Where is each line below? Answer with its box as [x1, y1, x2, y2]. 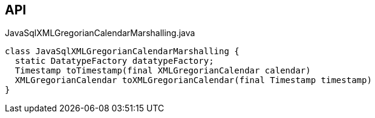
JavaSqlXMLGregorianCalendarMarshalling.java [5, 28, 195, 39]
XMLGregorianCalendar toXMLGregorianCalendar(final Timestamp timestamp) [15, 75, 372, 85]
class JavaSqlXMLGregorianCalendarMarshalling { [5, 46, 240, 57]
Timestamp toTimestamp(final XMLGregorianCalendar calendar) [15, 66, 311, 76]
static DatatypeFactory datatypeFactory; [15, 56, 214, 66]
